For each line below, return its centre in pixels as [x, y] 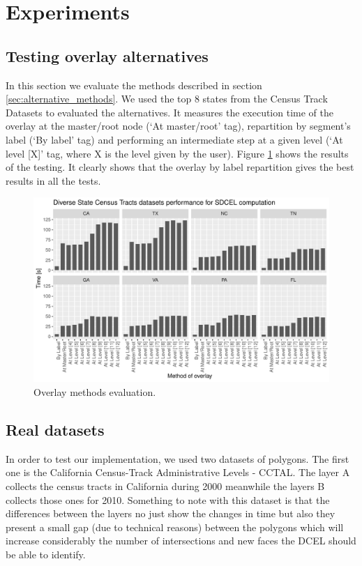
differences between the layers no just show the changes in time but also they [171, 513]
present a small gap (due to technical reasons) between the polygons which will [175, 527]
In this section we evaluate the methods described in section [134, 85]
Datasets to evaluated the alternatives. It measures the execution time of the [169, 112]
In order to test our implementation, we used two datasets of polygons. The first [178, 458]
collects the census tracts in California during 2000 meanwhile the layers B [165, 485]
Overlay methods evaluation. [95, 391]
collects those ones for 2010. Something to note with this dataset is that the [168, 499]
